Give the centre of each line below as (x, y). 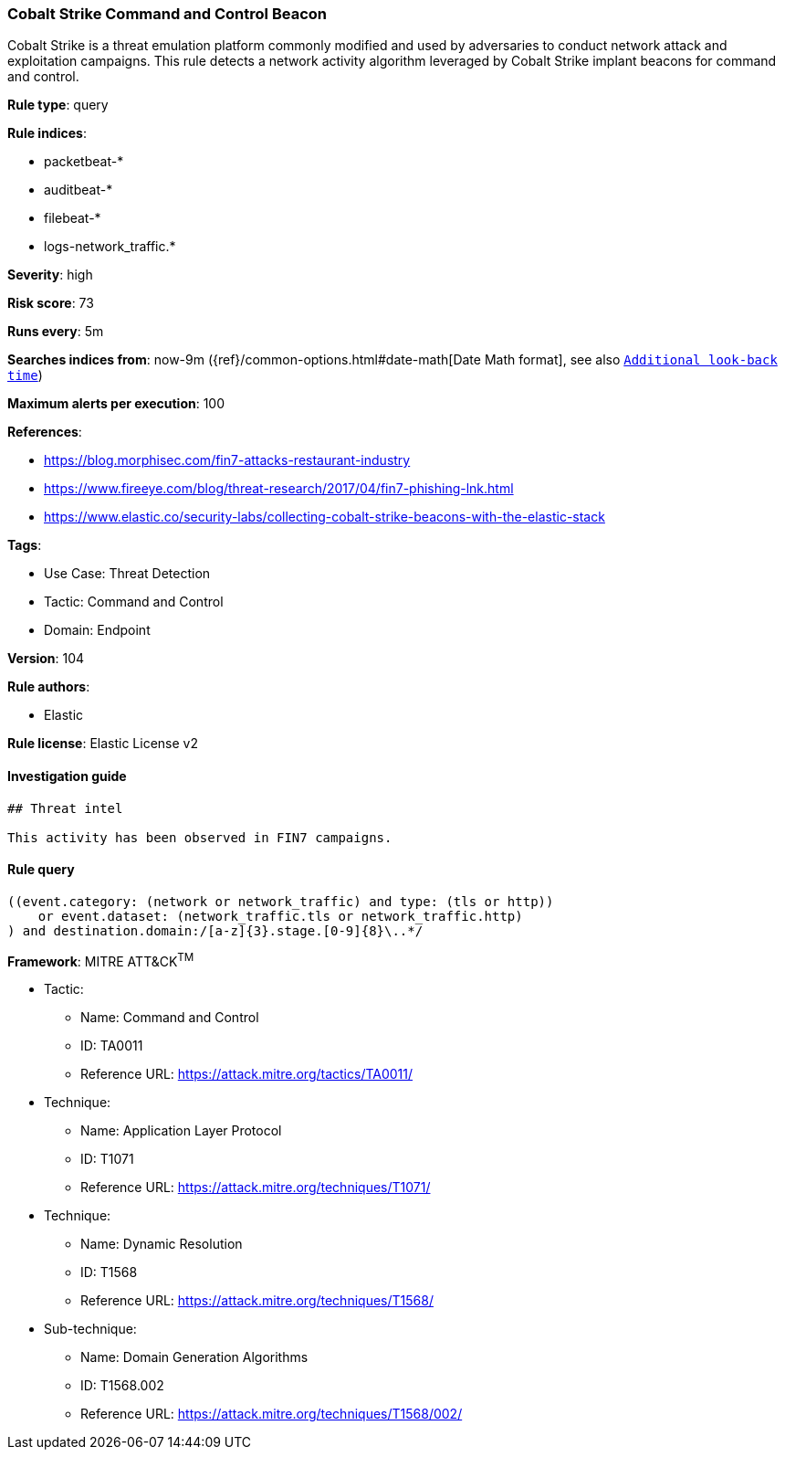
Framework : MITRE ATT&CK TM (101, 960)
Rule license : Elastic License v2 (103, 744)
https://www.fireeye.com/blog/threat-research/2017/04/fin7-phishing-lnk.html (279, 489)
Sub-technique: (90, 1329)
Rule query (41, 870)
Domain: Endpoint (97, 630)
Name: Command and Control (170, 1018)
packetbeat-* (84, 162)
